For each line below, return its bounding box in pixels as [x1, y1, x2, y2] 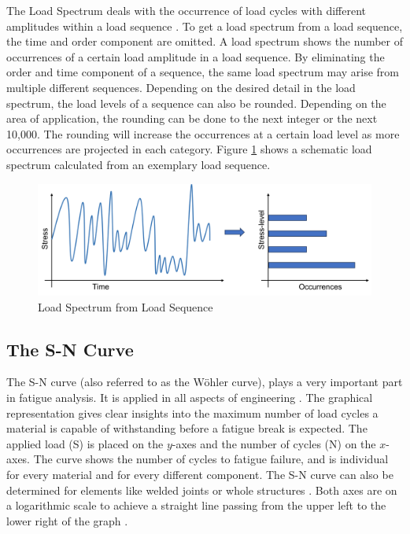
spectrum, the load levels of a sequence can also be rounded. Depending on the [6, 94, 386, 111]
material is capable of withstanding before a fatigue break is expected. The [6, 420, 368, 436]
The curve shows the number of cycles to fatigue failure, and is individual [33, 451, 389, 467]
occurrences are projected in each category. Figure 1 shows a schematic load [6, 141, 372, 157]
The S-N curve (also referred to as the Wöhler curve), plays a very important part [6, 374, 403, 390]
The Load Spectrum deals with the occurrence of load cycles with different [6, 2, 367, 18]
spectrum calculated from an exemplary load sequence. [6, 156, 271, 172]
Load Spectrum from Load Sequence [38, 298, 213, 315]
